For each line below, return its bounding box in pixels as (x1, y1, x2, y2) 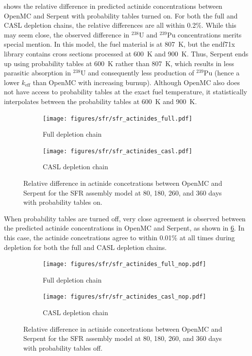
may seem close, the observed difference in (4, 29, 130, 39)
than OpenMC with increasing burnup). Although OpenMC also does (33, 77, 240, 87)
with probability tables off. (23, 342, 103, 353)
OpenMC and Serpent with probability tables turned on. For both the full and (4, 10, 238, 20)
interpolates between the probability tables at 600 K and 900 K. (4, 96, 197, 106)
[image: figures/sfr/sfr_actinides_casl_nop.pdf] (43, 293, 206, 301)
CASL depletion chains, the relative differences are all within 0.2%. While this (4, 20, 236, 30)
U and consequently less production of (81, 68, 194, 78)
